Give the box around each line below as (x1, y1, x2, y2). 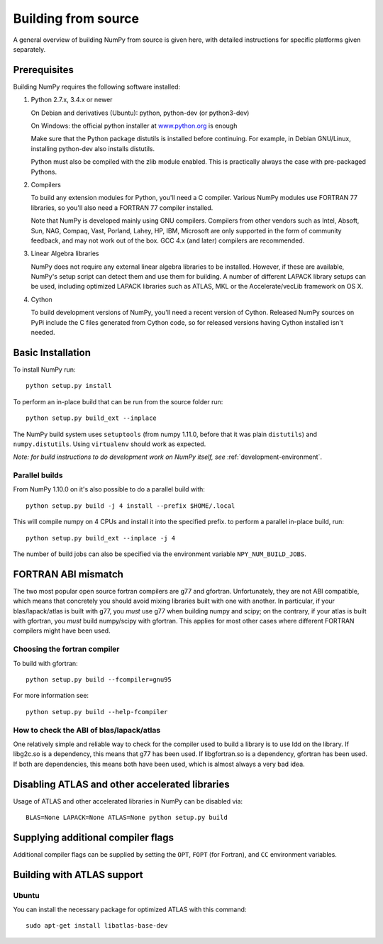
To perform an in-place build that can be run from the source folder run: (13, 397, 223, 406)
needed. (30, 328, 55, 337)
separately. (13, 45, 46, 53)
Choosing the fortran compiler (13, 644, 120, 654)
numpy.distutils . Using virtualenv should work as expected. (13, 440, 206, 448)
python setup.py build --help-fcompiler (26, 708, 168, 716)
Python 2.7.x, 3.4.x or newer (30, 96, 113, 104)
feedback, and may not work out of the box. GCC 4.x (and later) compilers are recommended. (30, 236, 305, 245)
